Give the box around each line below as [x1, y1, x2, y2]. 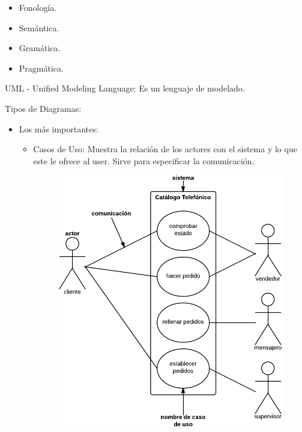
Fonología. [19, 1, 57, 13]
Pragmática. [19, 61, 64, 74]
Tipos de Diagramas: [5, 102, 82, 114]
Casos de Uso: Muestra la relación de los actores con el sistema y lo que [33, 143, 297, 155]
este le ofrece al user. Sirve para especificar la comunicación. [33, 154, 255, 167]
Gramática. [19, 42, 61, 54]
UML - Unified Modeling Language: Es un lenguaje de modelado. [5, 82, 245, 94]
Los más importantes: [19, 122, 98, 135]
